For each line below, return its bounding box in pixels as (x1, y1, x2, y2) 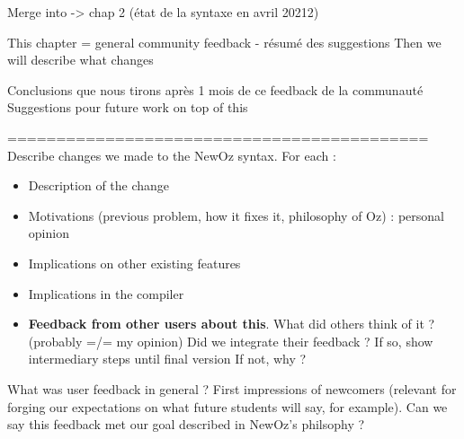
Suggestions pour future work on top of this (7, 98, 248, 117)
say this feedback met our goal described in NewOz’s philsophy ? (7, 415, 365, 434)
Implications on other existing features (28, 253, 241, 272)
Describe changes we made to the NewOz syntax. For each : (7, 145, 336, 164)
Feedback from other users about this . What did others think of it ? (28, 314, 435, 333)
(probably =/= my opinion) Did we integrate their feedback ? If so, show (28, 331, 433, 350)
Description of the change (28, 176, 170, 195)
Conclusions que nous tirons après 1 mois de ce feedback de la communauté (7, 80, 424, 99)
